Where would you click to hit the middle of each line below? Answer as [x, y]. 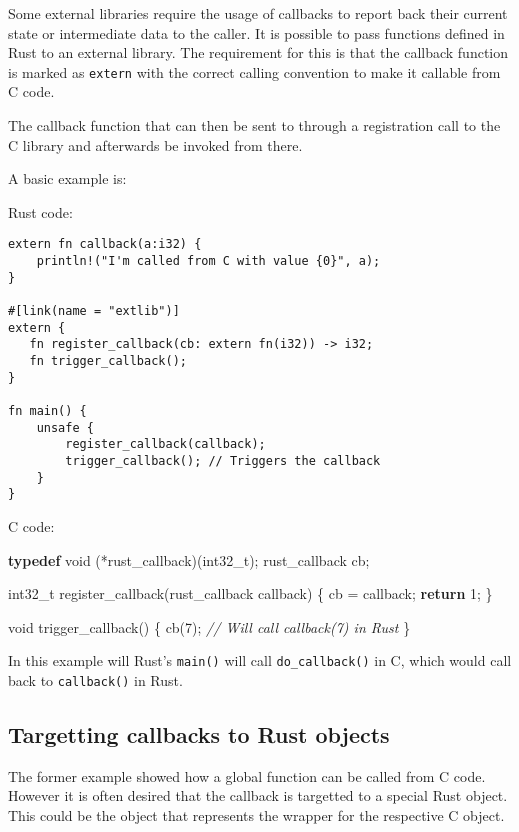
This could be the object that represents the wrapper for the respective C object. [256, 814]
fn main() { [47, 410]
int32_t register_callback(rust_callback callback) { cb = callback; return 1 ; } [250, 593]
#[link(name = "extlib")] [94, 311]
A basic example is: [67, 178]
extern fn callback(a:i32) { [105, 244]
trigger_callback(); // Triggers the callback [223, 460]
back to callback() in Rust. [95, 679]
